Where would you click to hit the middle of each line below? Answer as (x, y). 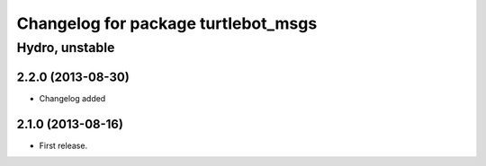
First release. (63, 145)
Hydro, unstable (66, 48)
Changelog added (72, 98)
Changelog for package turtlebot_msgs (167, 23)
